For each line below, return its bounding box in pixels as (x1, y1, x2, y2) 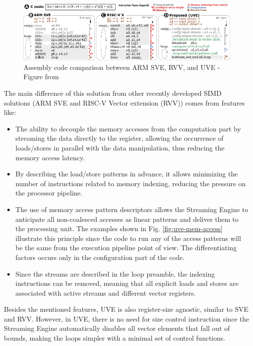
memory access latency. (15, 152, 85, 162)
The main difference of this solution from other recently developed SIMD (4, 88, 222, 98)
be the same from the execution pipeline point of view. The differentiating (15, 242, 237, 253)
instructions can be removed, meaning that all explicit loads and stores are (15, 278, 239, 288)
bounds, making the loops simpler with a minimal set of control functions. (4, 333, 225, 343)
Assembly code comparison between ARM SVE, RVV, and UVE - (23, 62, 220, 72)
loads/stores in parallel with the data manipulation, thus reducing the (15, 142, 225, 152)
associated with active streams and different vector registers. (15, 287, 196, 298)
